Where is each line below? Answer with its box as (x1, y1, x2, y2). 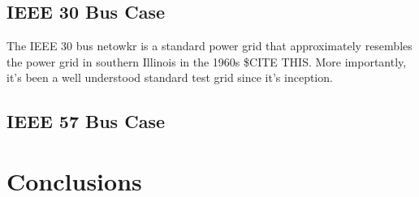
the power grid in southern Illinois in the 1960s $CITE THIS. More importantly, (6, 53, 407, 70)
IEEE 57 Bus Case (6, 109, 165, 134)
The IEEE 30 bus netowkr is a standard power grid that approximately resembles (6, 37, 413, 54)
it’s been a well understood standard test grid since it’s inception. (6, 69, 333, 86)
